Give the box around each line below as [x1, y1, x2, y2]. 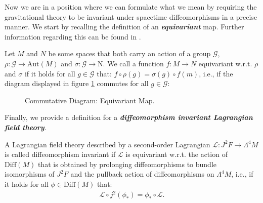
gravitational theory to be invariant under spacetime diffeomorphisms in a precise [5, 11, 257, 22]
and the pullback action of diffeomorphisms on [70, 169, 214, 179]
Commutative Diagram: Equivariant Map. [25, 95, 155, 105]
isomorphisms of [5, 169, 55, 179]
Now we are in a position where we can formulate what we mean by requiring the [5, 2, 257, 12]
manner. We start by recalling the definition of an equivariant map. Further [5, 21, 244, 32]
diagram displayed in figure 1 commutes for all [5, 78, 149, 89]
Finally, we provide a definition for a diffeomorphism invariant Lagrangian [5, 112, 253, 123]
